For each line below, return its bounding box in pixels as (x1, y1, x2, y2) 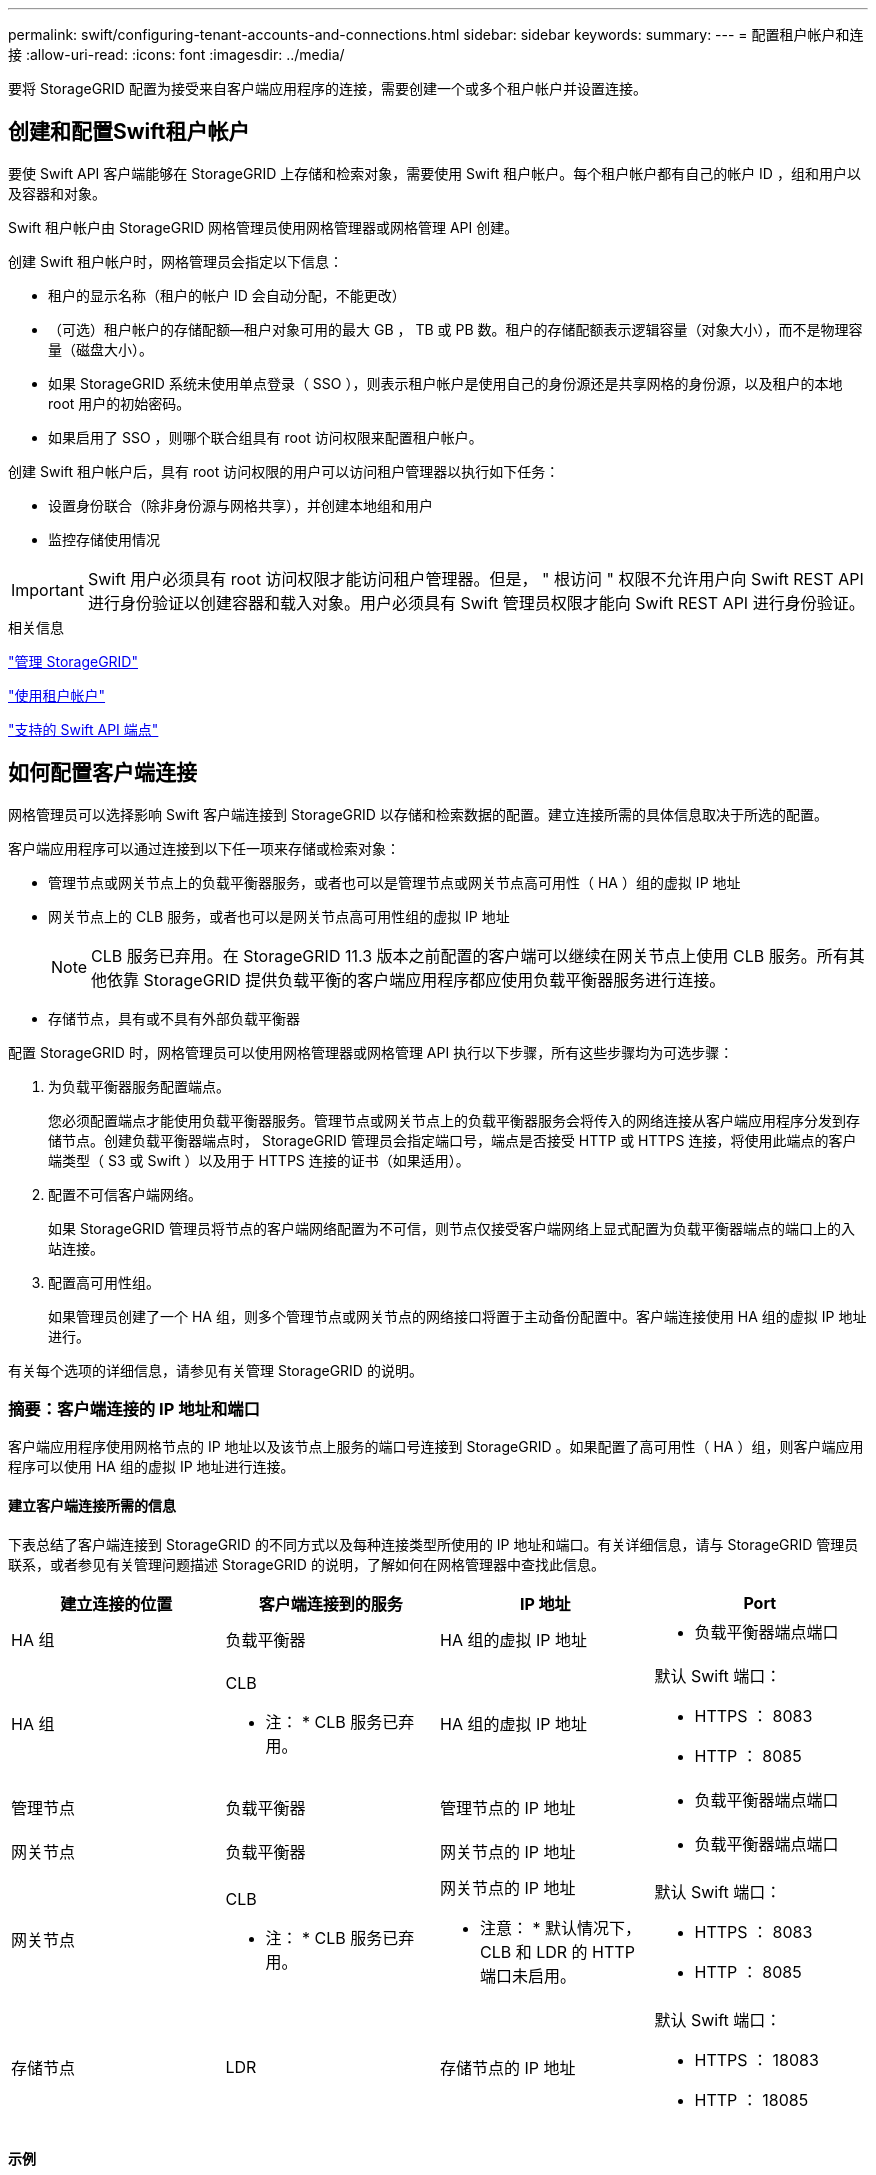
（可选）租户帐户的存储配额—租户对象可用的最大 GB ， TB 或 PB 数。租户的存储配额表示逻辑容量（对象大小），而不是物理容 (48, 320, 863, 338)
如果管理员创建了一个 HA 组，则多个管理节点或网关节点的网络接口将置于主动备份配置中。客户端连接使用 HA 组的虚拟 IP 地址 (48, 1307, 867, 1325)
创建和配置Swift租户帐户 (8, 119, 250, 145)
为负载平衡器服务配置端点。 (48, 1077, 230, 1095)
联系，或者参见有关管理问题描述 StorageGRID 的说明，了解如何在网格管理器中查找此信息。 (8, 1555, 605, 1573)
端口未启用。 (480, 1965, 577, 1986)
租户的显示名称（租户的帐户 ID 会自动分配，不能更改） (48, 286, 406, 304)
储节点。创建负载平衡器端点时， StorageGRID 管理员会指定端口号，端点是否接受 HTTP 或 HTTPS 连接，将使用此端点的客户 (48, 1131, 857, 1149)
